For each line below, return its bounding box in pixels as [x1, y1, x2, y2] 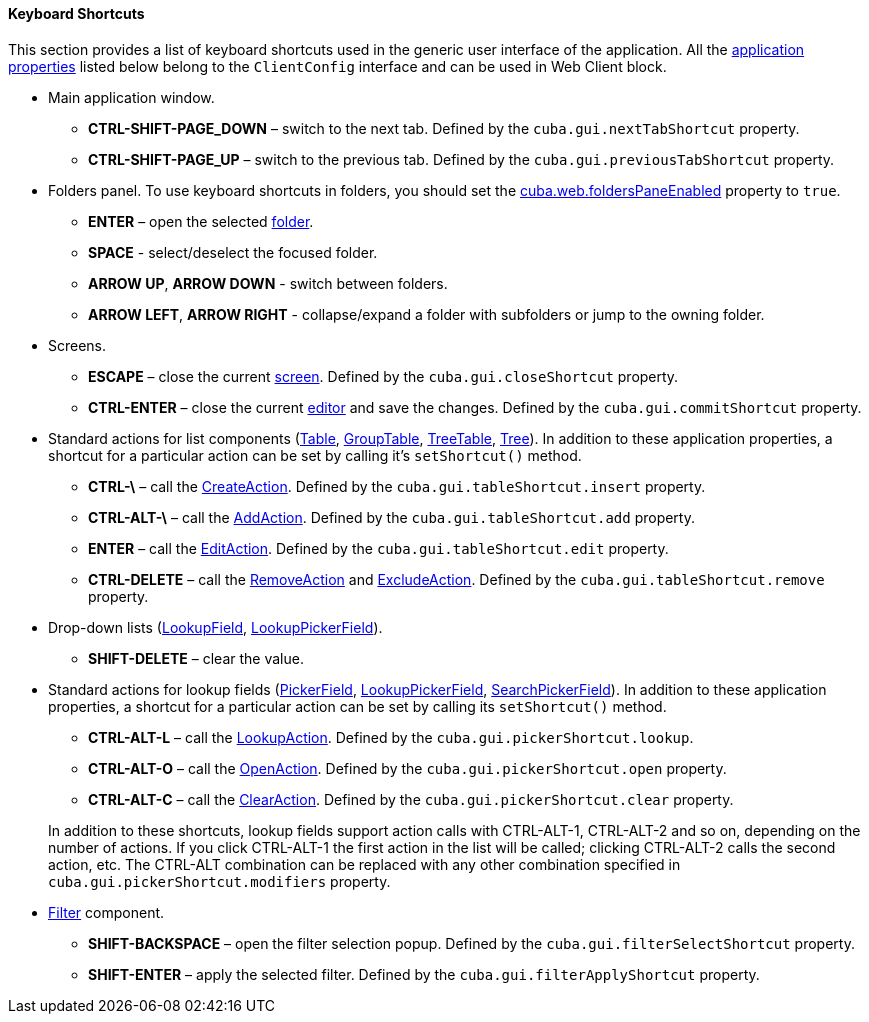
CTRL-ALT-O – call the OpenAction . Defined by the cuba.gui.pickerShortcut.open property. [88, 759, 727, 777]
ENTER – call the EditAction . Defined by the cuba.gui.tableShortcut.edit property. [88, 539, 669, 557]
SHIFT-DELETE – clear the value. [88, 649, 304, 667]
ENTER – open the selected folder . [88, 212, 314, 230]
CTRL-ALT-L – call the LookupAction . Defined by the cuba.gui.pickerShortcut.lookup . [88, 728, 694, 746]
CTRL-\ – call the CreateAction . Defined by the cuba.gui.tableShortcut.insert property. [88, 477, 706, 495]
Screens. [48, 336, 107, 354]
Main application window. [48, 88, 215, 106]
